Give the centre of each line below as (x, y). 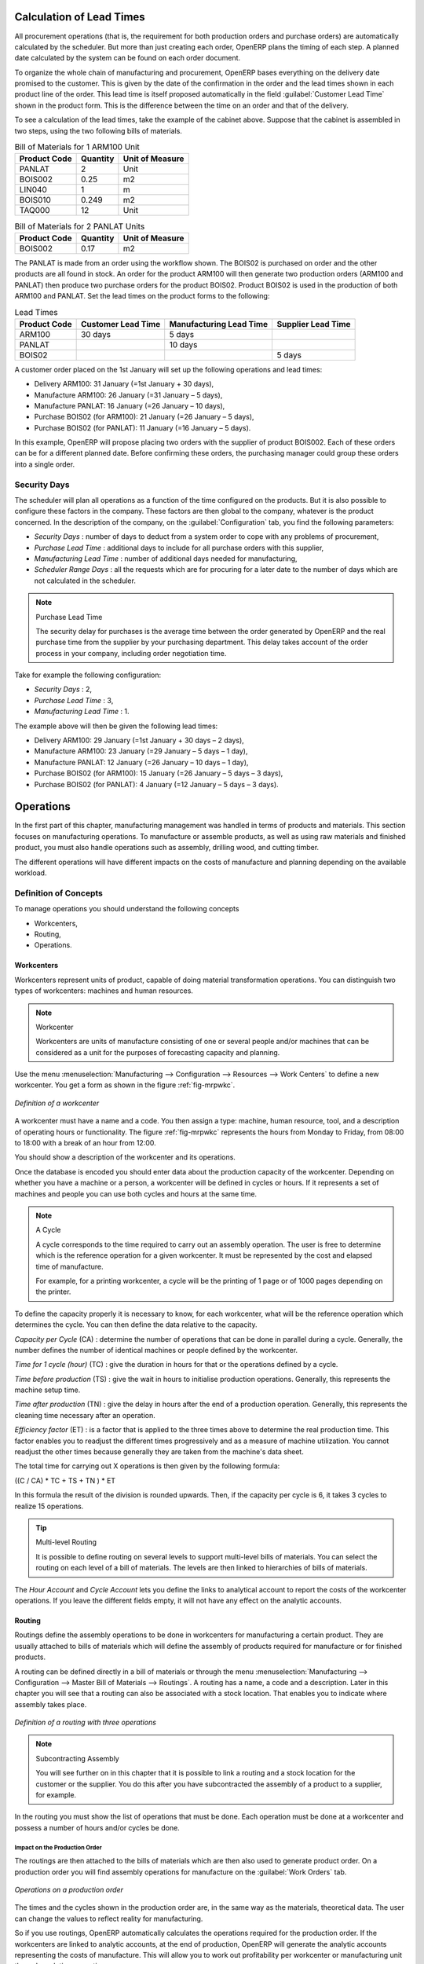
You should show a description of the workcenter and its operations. (125, 1157)
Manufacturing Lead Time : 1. (82, 712)
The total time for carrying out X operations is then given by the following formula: (147, 1466)
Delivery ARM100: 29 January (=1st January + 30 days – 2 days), (139, 740)
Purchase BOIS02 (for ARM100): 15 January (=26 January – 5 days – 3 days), (159, 773)
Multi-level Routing (66, 1542)
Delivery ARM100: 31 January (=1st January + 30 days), (124, 384)
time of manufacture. (69, 1266)
